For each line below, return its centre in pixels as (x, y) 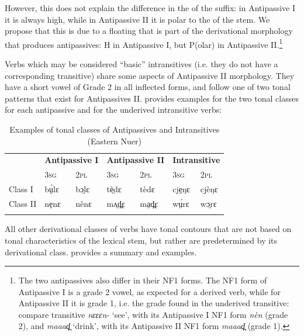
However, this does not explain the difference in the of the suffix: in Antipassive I (150, 8)
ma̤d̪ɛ (149, 203)
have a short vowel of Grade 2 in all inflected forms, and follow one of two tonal (148, 87)
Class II (23, 203)
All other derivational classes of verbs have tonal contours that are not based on (148, 229)
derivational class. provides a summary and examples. (101, 252)
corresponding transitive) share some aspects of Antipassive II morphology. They (150, 75)
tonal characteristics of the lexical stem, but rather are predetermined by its (141, 240)
